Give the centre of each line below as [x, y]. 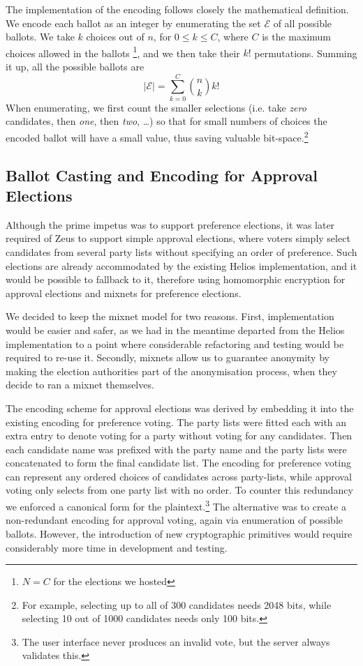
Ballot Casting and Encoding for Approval [162, 175]
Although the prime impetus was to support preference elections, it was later [170, 224]
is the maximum [297, 37]
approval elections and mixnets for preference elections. [124, 293]
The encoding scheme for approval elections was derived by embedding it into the [180, 408]
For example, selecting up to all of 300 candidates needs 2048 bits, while [177, 604]
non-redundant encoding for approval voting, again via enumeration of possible [174, 520]
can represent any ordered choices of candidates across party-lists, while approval [179, 476]
